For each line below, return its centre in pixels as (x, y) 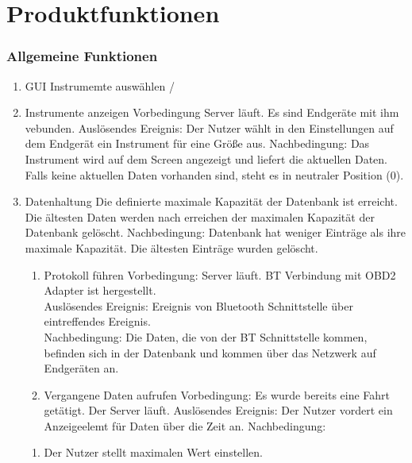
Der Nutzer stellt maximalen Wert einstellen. (153, 452)
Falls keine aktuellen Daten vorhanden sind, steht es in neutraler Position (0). (214, 174)
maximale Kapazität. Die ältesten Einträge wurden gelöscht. (171, 247)
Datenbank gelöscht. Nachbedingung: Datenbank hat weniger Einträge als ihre (216, 232)
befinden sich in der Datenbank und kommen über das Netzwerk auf (210, 352)
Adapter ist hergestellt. (100, 290)
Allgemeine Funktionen (82, 56)
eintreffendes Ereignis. (97, 321)
